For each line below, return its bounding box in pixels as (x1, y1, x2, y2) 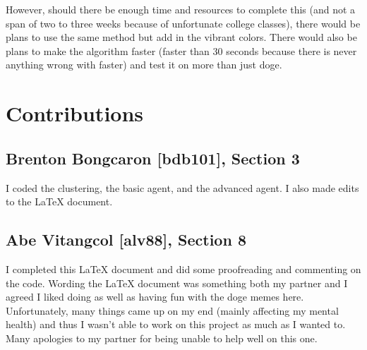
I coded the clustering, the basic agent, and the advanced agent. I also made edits (6, 180, 359, 195)
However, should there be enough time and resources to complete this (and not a (6, 2, 356, 16)
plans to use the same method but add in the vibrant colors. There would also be (6, 30, 357, 44)
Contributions (6, 99, 144, 128)
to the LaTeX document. (6, 194, 113, 209)
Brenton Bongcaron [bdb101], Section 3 (6, 147, 300, 169)
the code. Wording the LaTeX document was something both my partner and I (6, 275, 348, 290)
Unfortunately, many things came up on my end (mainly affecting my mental (6, 303, 339, 318)
